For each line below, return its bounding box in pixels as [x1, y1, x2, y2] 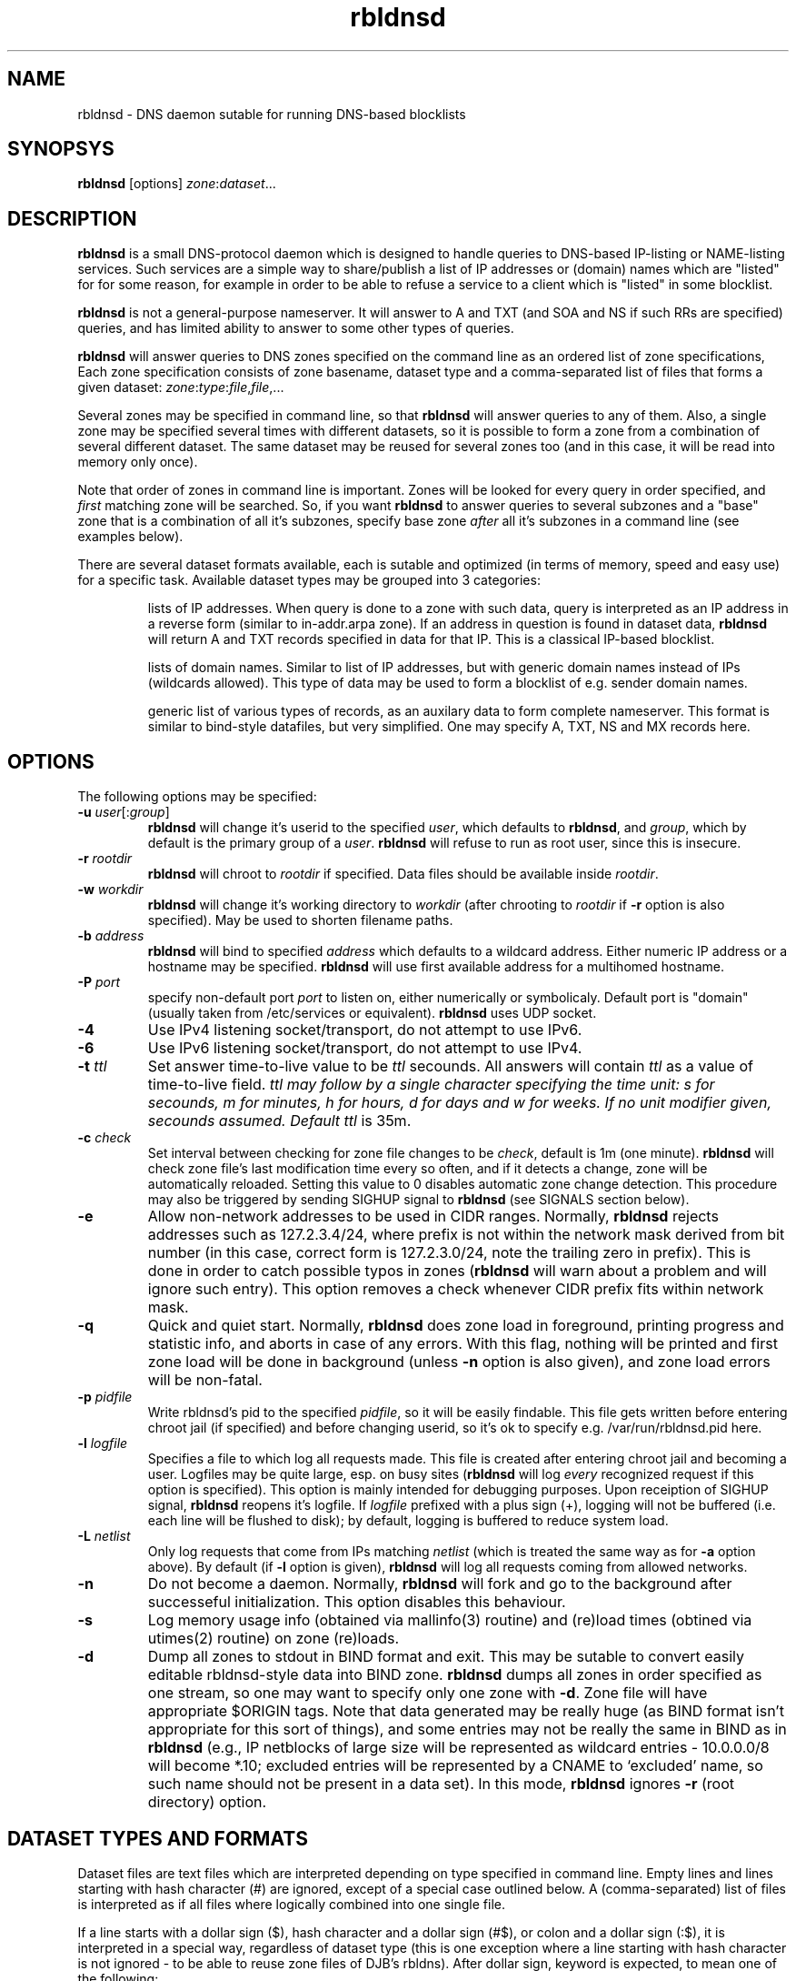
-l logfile [77, 1435, 128, 1452]
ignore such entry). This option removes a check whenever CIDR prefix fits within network [147, 1280, 764, 1299]
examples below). [77, 528, 184, 545]
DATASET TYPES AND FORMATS [7, 1826, 308, 1850]
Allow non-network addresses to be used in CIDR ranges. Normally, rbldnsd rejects [147, 1207, 719, 1226]
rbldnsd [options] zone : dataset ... [77, 176, 276, 192]
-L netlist [77, 1528, 131, 1544]
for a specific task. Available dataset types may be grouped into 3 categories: [77, 572, 541, 588]
